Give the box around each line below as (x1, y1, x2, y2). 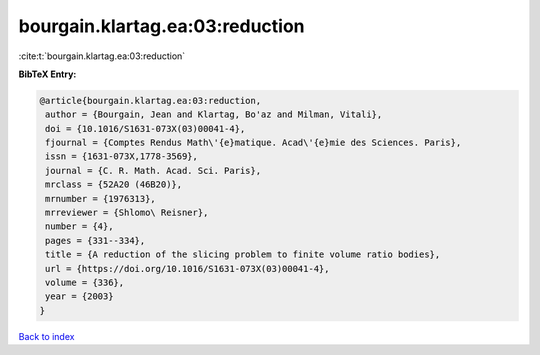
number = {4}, (45, 221, 114, 232)
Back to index (18, 330, 75, 342)
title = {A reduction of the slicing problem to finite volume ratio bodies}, (45, 249, 441, 260)
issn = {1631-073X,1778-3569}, (45, 151, 199, 162)
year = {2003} (45, 291, 114, 302)
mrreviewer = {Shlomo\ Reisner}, (45, 207, 209, 219)
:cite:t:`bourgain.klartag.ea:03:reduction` (18, 50, 186, 62)
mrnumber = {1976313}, (45, 193, 157, 204)
